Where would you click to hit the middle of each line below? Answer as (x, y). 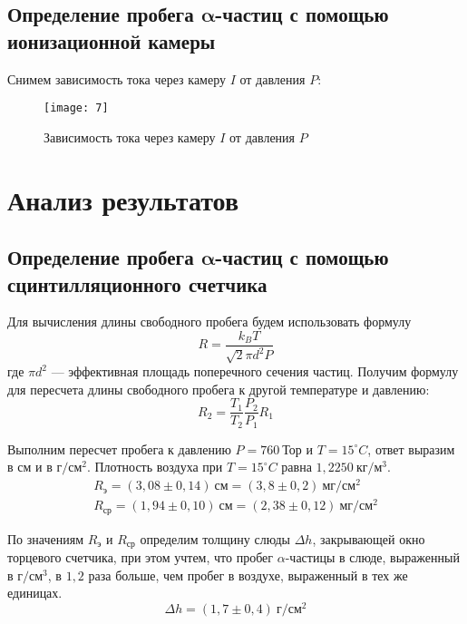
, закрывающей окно (369, 538)
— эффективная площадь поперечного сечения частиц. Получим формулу (255, 371)
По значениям (45, 538)
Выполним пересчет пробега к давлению (119, 448)
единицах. (35, 593)
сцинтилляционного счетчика (137, 283)
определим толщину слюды (215, 538)
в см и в (30, 467)
